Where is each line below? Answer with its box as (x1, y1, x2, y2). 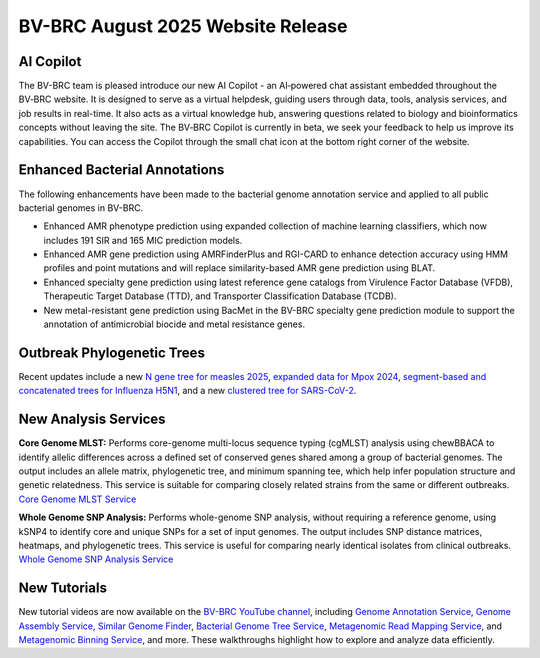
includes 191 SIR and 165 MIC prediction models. (43, 234, 243, 246)
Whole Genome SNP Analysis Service (18, 553, 174, 565)
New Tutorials (18, 580, 107, 597)
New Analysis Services (18, 411, 166, 428)
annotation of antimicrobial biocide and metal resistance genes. (43, 318, 305, 330)
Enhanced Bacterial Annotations (18, 161, 225, 179)
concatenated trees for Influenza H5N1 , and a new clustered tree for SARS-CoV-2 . (18, 385, 357, 397)
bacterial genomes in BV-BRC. (18, 201, 144, 214)
